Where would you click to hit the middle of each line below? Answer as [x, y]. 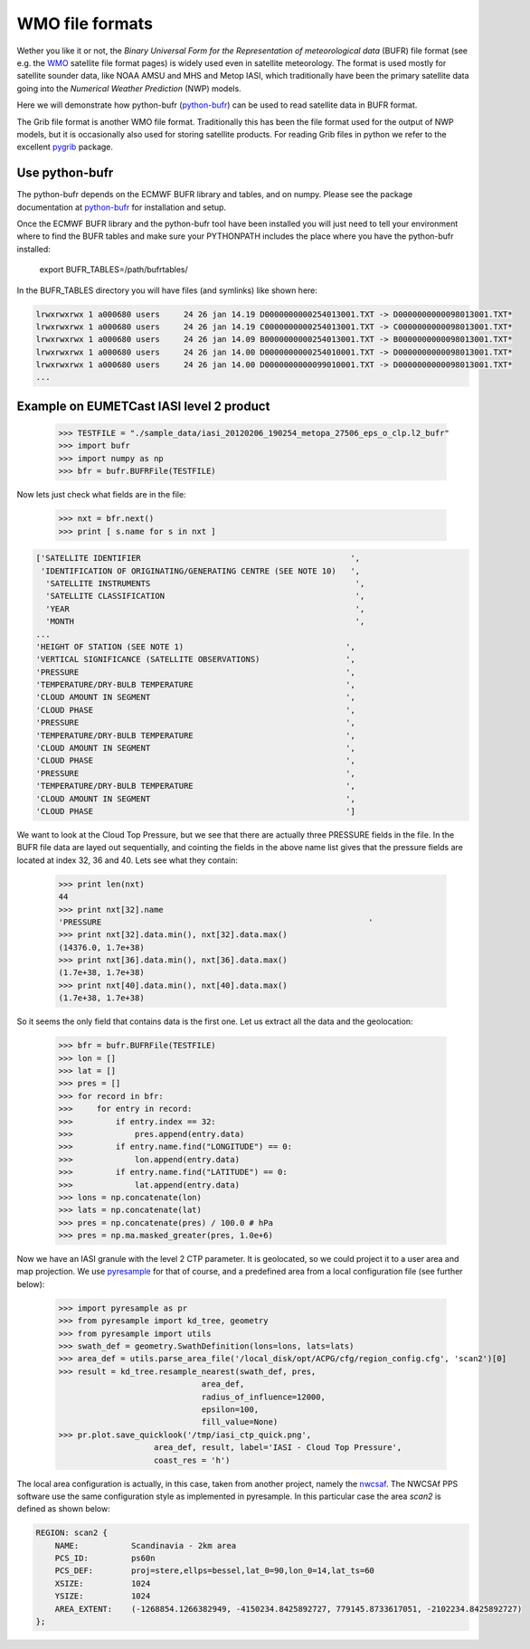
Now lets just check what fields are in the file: [101, 495]
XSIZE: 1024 [103, 1583]
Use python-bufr [65, 173]
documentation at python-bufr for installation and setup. [121, 207]
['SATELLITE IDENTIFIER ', [198, 558]
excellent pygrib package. [65, 147]
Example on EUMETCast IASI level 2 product [143, 406]
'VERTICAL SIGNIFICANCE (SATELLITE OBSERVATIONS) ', [196, 659]
